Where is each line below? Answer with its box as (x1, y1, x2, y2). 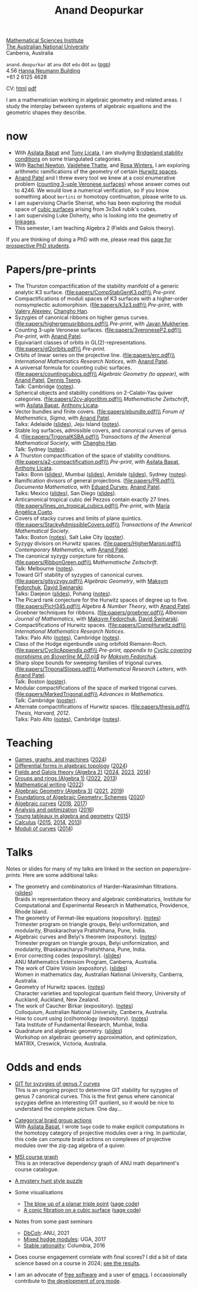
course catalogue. (14, 1165, 59, 1173)
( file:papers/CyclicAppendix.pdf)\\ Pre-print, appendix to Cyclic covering (14, 646, 192, 654)
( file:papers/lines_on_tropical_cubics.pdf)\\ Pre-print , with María (14, 502, 170, 509)
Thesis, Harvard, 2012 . (14, 710, 71, 717)
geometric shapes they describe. (6, 109, 87, 116)
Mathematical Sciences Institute (6, 37, 84, 44)
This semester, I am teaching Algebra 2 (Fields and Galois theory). (14, 225, 176, 232)
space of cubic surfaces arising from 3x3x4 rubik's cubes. (14, 206, 157, 213)
